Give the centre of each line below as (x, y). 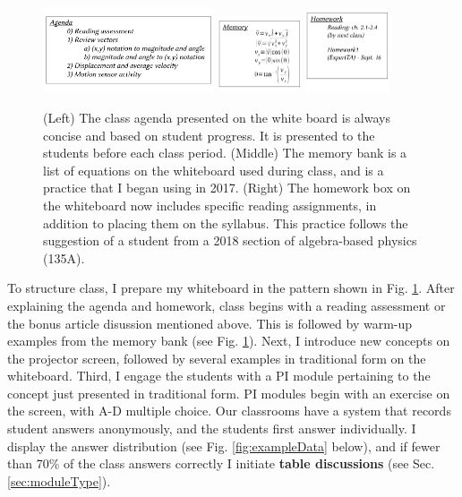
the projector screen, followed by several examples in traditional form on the (217, 358)
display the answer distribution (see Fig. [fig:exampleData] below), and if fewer (224, 446)
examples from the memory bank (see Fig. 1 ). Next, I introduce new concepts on (229, 341)
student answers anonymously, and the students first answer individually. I (212, 428)
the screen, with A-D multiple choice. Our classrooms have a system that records (229, 411)
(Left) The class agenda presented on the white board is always (217, 117)
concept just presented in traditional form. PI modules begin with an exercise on (229, 393)
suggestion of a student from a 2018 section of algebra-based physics (230, 240)
